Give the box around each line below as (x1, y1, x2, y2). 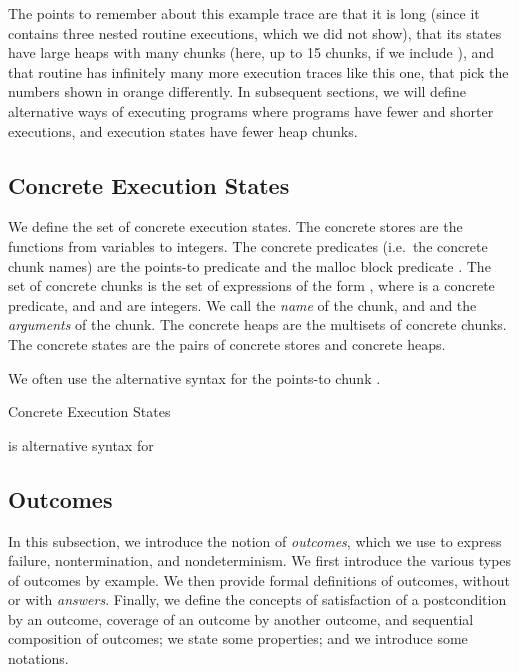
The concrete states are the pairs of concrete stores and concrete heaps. (8, 333, 446, 354)
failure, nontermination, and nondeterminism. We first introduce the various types (8, 550, 512, 571)
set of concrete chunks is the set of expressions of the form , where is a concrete (8, 275, 495, 296)
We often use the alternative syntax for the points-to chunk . (8, 367, 381, 388)
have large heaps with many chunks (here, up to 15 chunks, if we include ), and (8, 42, 495, 63)
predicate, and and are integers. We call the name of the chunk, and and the (8, 294, 477, 315)
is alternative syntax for (8, 434, 154, 455)
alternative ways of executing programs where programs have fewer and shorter (8, 100, 494, 121)
